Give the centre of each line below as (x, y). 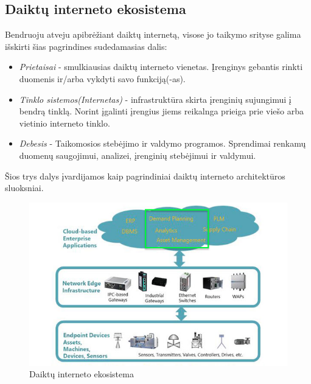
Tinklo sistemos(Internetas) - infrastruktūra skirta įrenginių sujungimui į (155, 99)
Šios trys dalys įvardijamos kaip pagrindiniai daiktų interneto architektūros (145, 176)
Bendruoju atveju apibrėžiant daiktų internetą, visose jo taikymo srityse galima (153, 34)
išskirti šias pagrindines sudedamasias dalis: (86, 46)
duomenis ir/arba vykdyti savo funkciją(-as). (102, 78)
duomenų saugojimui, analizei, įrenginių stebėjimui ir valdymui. (138, 155)
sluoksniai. (24, 188)
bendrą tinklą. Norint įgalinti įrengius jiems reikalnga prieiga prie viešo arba (162, 111)
